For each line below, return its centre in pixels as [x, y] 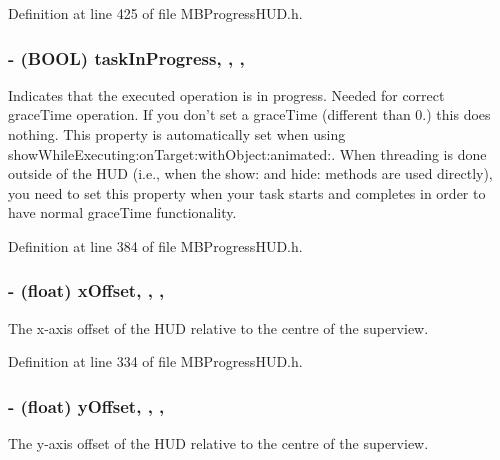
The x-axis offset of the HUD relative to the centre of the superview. [218, 327]
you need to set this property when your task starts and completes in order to [247, 192]
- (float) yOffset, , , [86, 405]
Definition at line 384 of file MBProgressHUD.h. [155, 245]
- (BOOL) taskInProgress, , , [126, 57]
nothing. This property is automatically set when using [177, 134]
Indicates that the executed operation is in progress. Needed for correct [226, 94]
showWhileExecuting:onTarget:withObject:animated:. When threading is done [247, 153]
